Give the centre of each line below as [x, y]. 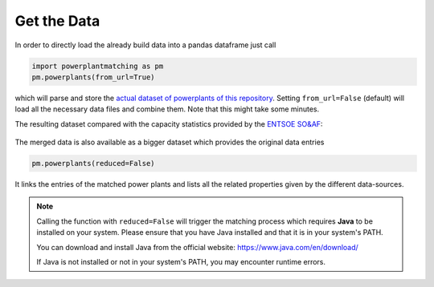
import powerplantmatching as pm [98, 66]
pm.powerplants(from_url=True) [94, 77]
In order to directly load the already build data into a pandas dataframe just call [145, 45]
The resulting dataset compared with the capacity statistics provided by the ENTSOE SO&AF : [169, 123]
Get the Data [57, 21]
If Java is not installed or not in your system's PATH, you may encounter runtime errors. [181, 262]
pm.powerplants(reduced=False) [94, 164]
